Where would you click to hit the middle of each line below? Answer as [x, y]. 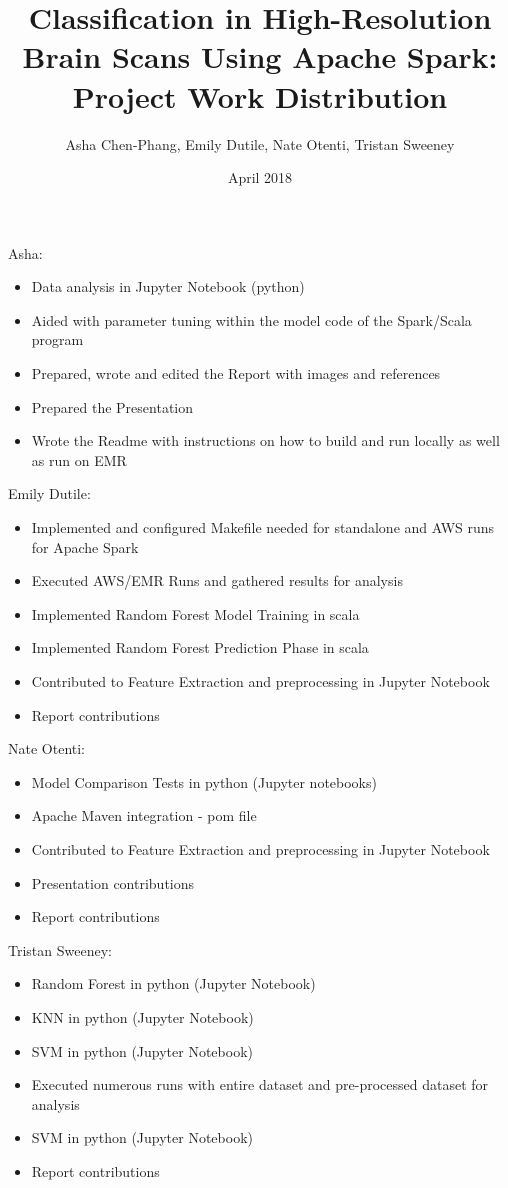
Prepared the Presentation [112, 406]
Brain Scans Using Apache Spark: [260, 56]
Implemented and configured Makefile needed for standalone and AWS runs [263, 527]
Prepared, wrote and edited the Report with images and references [236, 373]
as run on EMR [79, 459]
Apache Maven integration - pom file [144, 815]
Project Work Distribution [260, 95]
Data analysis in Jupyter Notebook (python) [168, 286]
